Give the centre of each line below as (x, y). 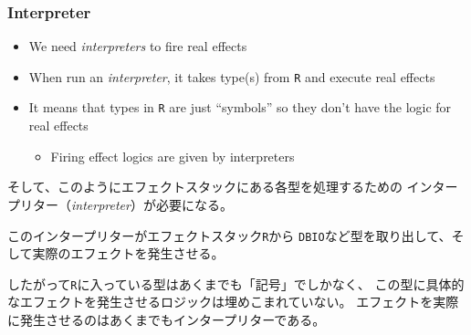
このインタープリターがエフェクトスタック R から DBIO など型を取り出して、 (230, 235)
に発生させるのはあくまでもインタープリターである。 (167, 319)
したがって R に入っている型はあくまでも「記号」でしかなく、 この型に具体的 (236, 283)
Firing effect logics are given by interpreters (173, 156)
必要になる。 (194, 204)
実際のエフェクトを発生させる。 (128, 253)
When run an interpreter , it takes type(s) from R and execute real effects (232, 76)
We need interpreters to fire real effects (138, 46)
